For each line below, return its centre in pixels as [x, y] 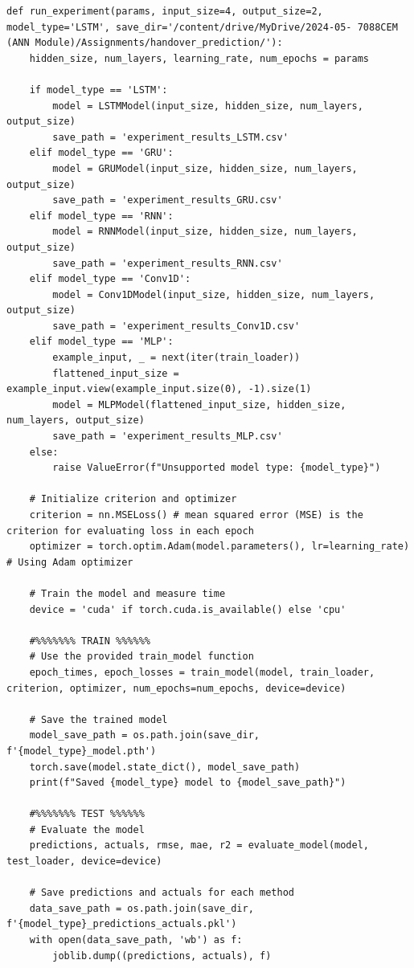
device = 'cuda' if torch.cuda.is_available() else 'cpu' [188, 609]
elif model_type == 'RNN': [101, 216]
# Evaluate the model [87, 829]
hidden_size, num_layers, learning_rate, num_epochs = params [199, 58]
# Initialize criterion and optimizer [133, 499]
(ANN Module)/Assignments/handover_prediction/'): [145, 43]
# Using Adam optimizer [70, 562]
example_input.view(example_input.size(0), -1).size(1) [159, 389]
